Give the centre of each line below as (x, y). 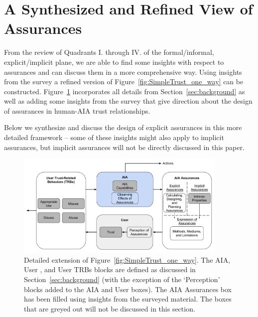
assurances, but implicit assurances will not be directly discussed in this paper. (124, 147)
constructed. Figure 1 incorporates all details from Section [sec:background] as (125, 91)
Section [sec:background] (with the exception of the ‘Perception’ (122, 279)
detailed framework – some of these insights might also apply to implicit (114, 137)
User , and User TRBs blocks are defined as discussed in (110, 269)
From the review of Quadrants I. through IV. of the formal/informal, (109, 52)
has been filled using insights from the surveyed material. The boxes (128, 299)
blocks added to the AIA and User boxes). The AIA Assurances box (128, 289)
